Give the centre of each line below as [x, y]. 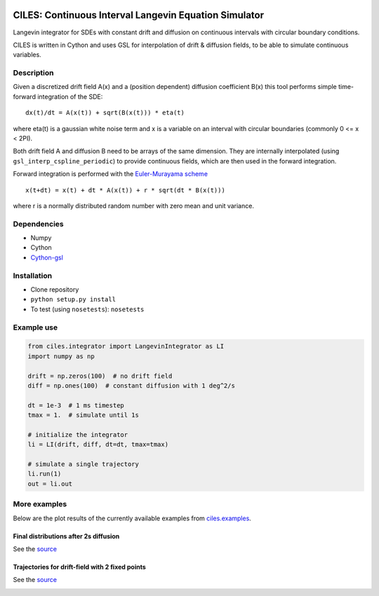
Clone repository [55, 290]
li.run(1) [45, 474]
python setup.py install [73, 299]
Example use [35, 327]
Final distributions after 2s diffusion [66, 536]
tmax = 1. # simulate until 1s [84, 415]
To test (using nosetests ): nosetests [87, 309]
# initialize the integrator [78, 434]
